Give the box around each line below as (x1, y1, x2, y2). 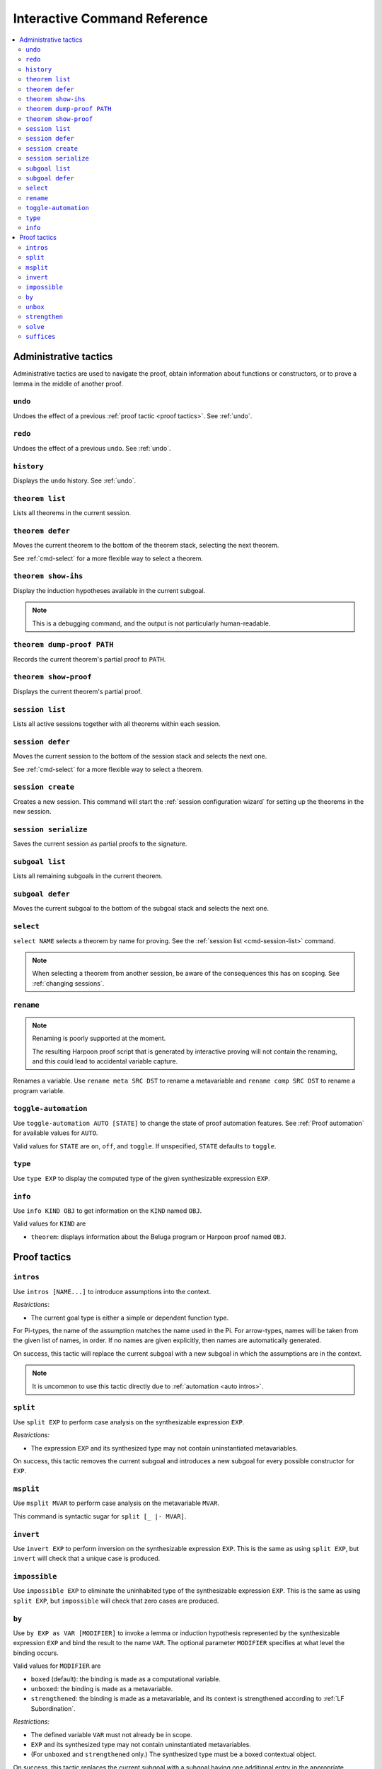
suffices (25, 333, 56, 341)
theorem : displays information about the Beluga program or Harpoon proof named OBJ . (30, 1232, 286, 1241)
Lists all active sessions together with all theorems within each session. (13, 720, 221, 728)
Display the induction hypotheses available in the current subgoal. (13, 586, 206, 594)
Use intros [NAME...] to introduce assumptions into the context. (13, 1287, 212, 1296)
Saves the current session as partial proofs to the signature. (13, 839, 187, 848)
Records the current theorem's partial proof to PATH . (13, 655, 166, 663)
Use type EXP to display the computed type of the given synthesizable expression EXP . (13, 1174, 270, 1182)
